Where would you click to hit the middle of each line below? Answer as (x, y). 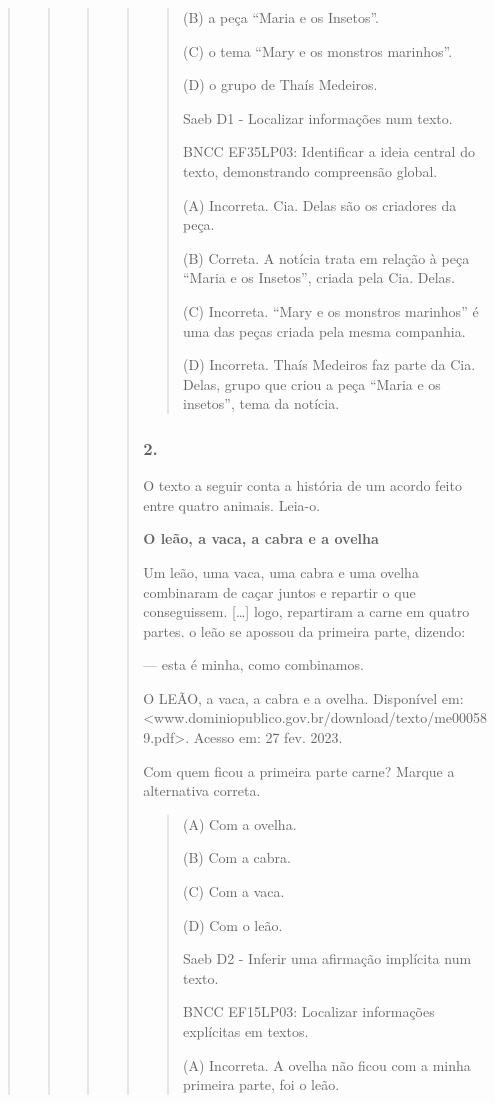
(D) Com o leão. (232, 924)
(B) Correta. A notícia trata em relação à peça (326, 257)
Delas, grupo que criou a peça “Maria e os (311, 383)
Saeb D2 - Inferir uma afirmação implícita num (327, 958)
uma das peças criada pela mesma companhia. (324, 330)
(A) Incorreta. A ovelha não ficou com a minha (326, 1064)
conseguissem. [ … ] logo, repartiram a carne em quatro (306, 611)
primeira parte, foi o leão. (261, 1084)
